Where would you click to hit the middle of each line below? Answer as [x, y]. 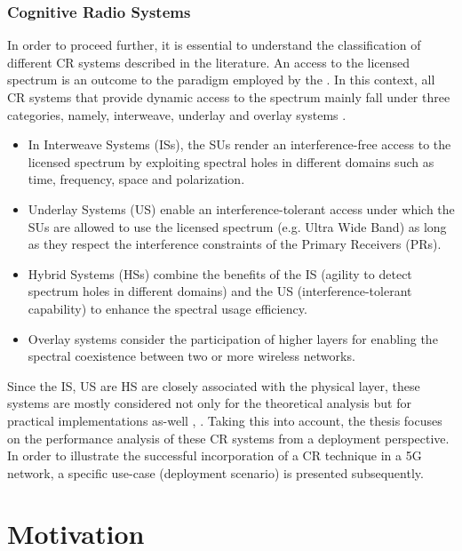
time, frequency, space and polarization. [136, 179]
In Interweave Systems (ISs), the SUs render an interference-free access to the [239, 144]
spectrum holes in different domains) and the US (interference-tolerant [220, 291]
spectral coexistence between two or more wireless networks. [191, 356]
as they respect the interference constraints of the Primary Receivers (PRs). [235, 244]
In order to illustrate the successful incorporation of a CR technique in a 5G [215, 455]
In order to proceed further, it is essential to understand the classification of [214, 45]
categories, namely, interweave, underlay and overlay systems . [177, 114]
